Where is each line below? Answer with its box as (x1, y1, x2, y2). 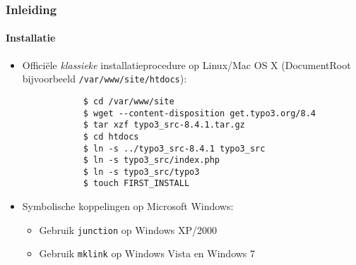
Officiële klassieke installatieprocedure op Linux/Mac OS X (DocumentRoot (22, 57, 351, 72)
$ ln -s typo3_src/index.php (83, 155, 220, 166)
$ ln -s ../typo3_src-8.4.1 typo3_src (83, 143, 266, 154)
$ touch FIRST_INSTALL (83, 178, 190, 189)
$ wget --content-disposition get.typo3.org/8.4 (83, 108, 316, 118)
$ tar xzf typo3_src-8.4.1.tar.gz (83, 120, 245, 130)
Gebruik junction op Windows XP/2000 (39, 222, 217, 237)
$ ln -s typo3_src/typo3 (83, 166, 200, 177)
